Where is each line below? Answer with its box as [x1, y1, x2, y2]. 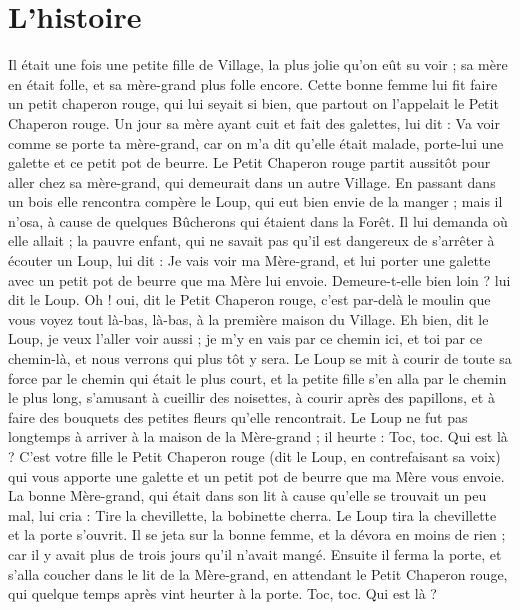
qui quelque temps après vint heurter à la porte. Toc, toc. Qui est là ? [8, 583, 437, 604]
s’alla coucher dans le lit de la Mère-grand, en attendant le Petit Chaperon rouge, [8, 563, 508, 584]
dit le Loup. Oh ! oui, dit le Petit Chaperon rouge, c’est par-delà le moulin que [8, 289, 491, 310]
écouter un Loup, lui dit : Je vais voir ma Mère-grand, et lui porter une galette [8, 250, 491, 271]
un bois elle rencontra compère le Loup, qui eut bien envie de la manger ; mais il [8, 191, 503, 212]
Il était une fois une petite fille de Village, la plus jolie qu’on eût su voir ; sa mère [8, 54, 508, 75]
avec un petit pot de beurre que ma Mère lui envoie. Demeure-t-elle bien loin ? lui [8, 269, 511, 290]
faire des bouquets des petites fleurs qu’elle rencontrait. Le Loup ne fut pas [8, 406, 468, 427]
